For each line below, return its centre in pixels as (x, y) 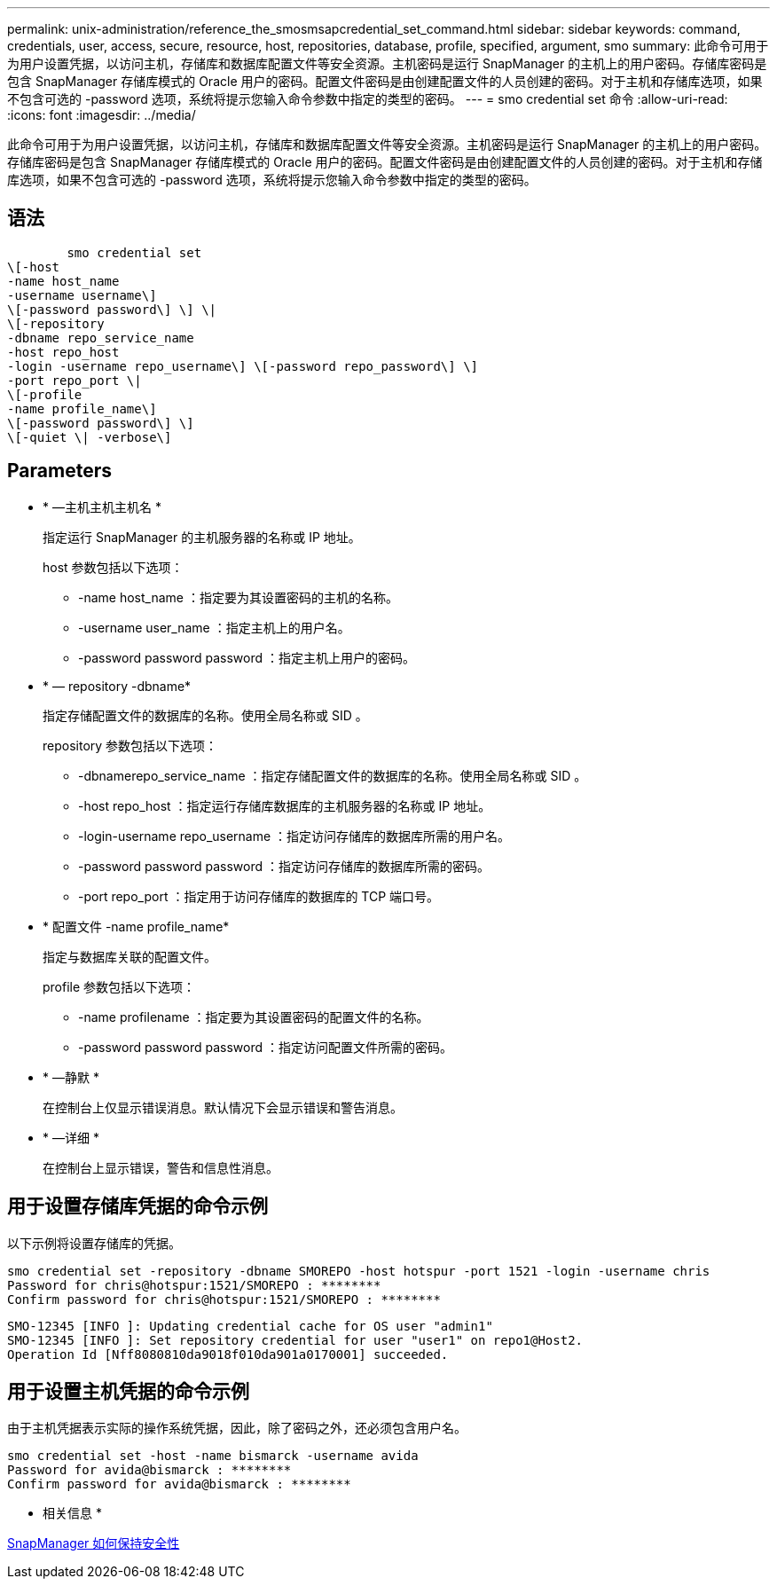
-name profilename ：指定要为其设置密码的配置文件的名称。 (254, 1017)
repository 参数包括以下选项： (130, 745)
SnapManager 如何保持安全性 (94, 1543)
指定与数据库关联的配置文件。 (129, 956)
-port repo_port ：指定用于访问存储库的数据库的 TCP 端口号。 (259, 896)
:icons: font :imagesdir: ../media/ (102, 115)
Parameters (59, 471)
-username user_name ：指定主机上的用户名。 (214, 627)
